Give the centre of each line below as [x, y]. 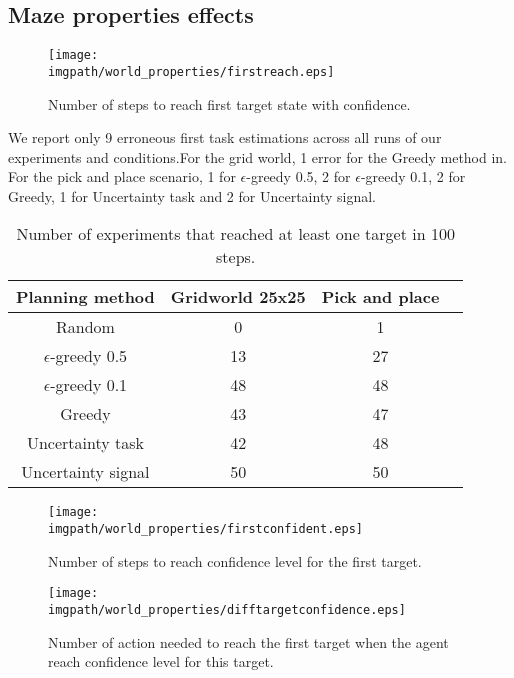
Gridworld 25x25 [238, 297]
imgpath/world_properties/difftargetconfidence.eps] [227, 610]
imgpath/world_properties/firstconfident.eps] [205, 529]
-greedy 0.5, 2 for [298, 176]
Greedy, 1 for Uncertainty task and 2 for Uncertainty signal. [192, 195]
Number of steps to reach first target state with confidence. [229, 103]
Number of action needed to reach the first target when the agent [248, 641]
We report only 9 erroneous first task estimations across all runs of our [225, 137]
